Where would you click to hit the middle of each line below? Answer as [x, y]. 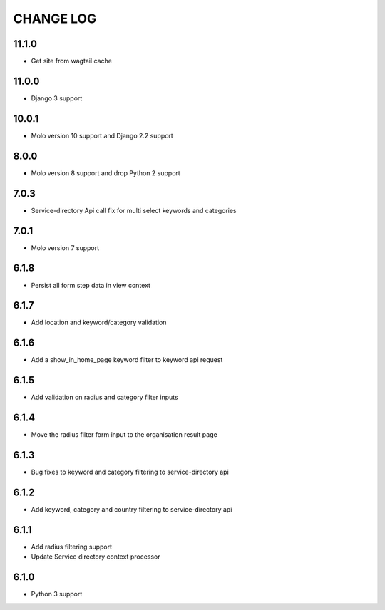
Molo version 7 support [65, 248]
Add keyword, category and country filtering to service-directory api [132, 509]
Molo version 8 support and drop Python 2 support [106, 173]
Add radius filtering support [72, 547]
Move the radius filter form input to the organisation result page [124, 435]
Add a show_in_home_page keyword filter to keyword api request [127, 360]
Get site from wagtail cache [71, 61]
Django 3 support [57, 98]
